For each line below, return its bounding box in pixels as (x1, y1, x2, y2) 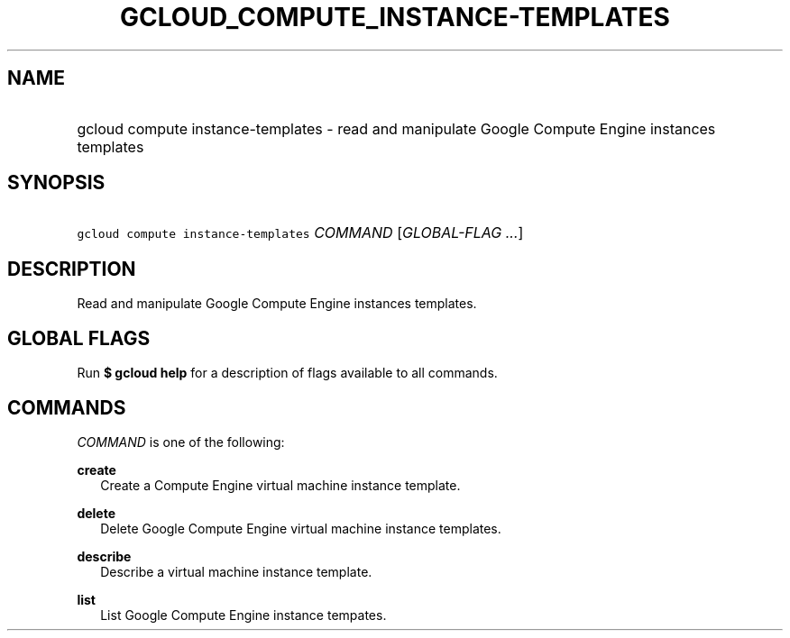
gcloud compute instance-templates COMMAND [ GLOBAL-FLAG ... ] (77, 223, 524, 242)
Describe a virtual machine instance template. (100, 563, 372, 579)
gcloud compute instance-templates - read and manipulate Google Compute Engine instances (77, 119, 716, 138)
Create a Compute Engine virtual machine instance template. (100, 477, 461, 493)
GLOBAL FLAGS (7, 326, 151, 350)
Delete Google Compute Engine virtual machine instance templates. (100, 520, 501, 536)
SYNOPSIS (7, 171, 106, 195)
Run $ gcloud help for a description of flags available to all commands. (77, 365, 498, 381)
